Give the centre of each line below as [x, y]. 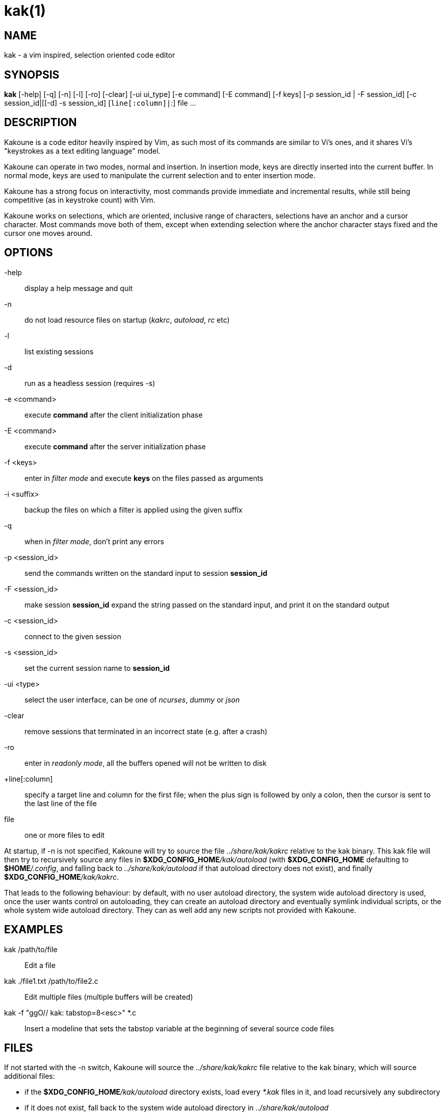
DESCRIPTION [41, 123]
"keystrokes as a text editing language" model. [82, 151]
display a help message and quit [79, 288]
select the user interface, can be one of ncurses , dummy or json [132, 699]
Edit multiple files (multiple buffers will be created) [109, 997]
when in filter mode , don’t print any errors [94, 541]
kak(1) [25, 11]
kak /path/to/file [31, 949]
